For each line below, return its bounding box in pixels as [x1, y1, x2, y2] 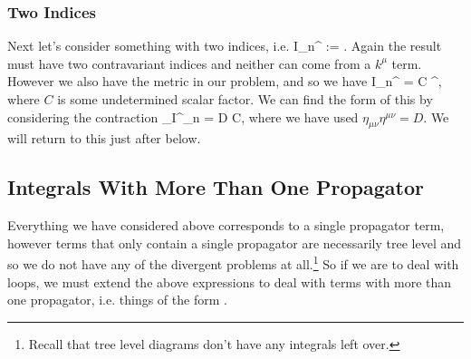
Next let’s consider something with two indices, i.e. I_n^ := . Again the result [7, 36, 442, 55]
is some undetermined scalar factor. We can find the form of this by [57, 90, 433, 108]
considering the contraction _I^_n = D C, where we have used [7, 107, 359, 126]
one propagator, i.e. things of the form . [7, 290, 227, 309]
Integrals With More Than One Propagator [7, 173, 425, 201]
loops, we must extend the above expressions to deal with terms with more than [7, 272, 452, 291]
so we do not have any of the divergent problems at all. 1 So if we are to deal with [7, 252, 459, 274]
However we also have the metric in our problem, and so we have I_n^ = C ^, [7, 72, 442, 91]
